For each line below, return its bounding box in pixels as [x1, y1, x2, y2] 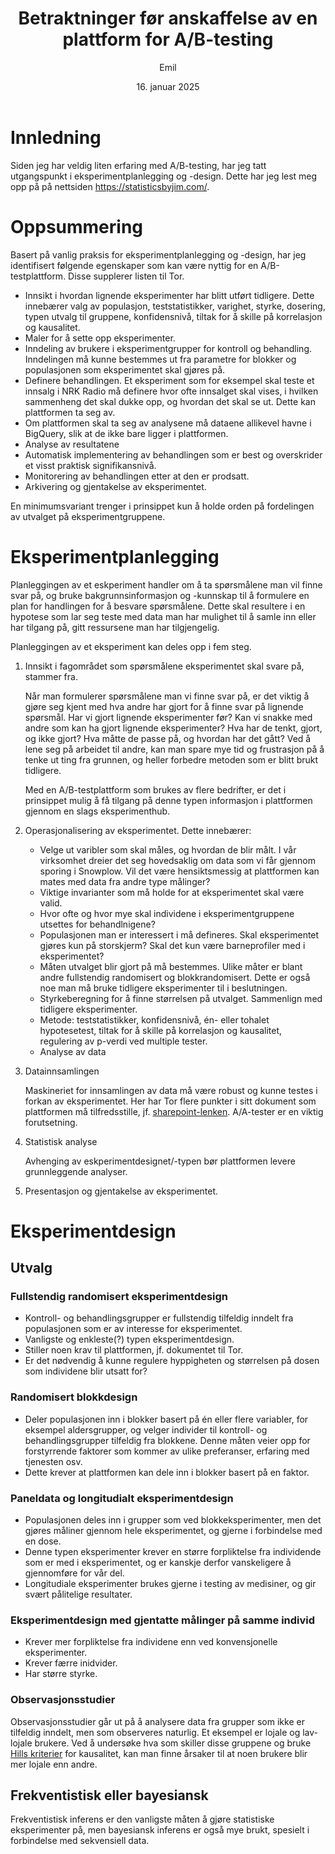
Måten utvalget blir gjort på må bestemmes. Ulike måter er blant [39, 960, 303, 972]
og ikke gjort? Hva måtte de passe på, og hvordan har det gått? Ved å [24, 732, 312, 744]
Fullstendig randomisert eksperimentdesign [10, 1290, 229, 1304]
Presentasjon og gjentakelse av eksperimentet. [24, 1185, 219, 1197]
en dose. [24, 1535, 62, 1547]
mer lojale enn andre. [10, 1758, 98, 1770]
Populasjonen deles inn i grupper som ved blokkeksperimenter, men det [24, 1514, 322, 1526]
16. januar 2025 [136, 80, 200, 92]
